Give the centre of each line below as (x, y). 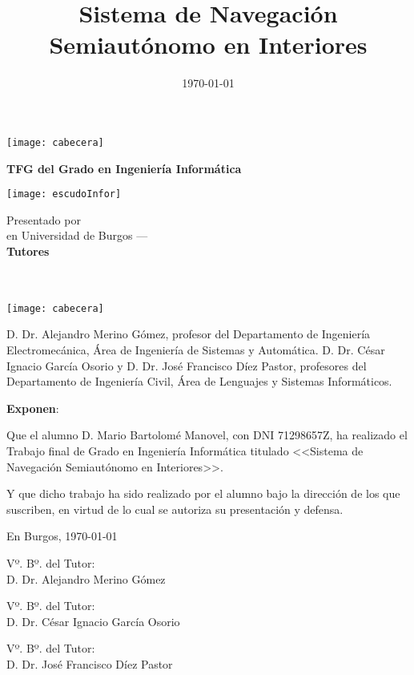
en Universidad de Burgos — (77, 235)
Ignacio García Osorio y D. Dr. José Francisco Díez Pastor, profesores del (187, 365)
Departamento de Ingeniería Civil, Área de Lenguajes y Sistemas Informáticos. (199, 381)
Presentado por (44, 219)
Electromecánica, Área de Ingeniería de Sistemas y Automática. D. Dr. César (196, 350)
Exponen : (33, 408)
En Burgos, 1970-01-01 (62, 536)
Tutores (28, 251)
